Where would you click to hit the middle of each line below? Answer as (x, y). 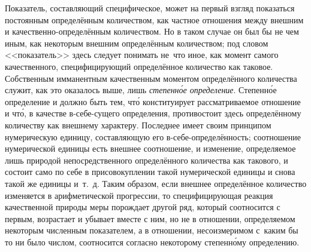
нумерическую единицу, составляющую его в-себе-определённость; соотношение (153, 136)
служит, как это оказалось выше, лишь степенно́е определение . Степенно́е (141, 90)
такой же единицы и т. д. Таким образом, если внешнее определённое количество (156, 183)
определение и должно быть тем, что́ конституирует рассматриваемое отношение (153, 101)
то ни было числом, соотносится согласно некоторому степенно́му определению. (152, 242)
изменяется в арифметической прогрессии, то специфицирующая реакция (139, 195)
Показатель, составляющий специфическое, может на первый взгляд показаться (150, 8)
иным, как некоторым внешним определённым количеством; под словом (137, 43)
